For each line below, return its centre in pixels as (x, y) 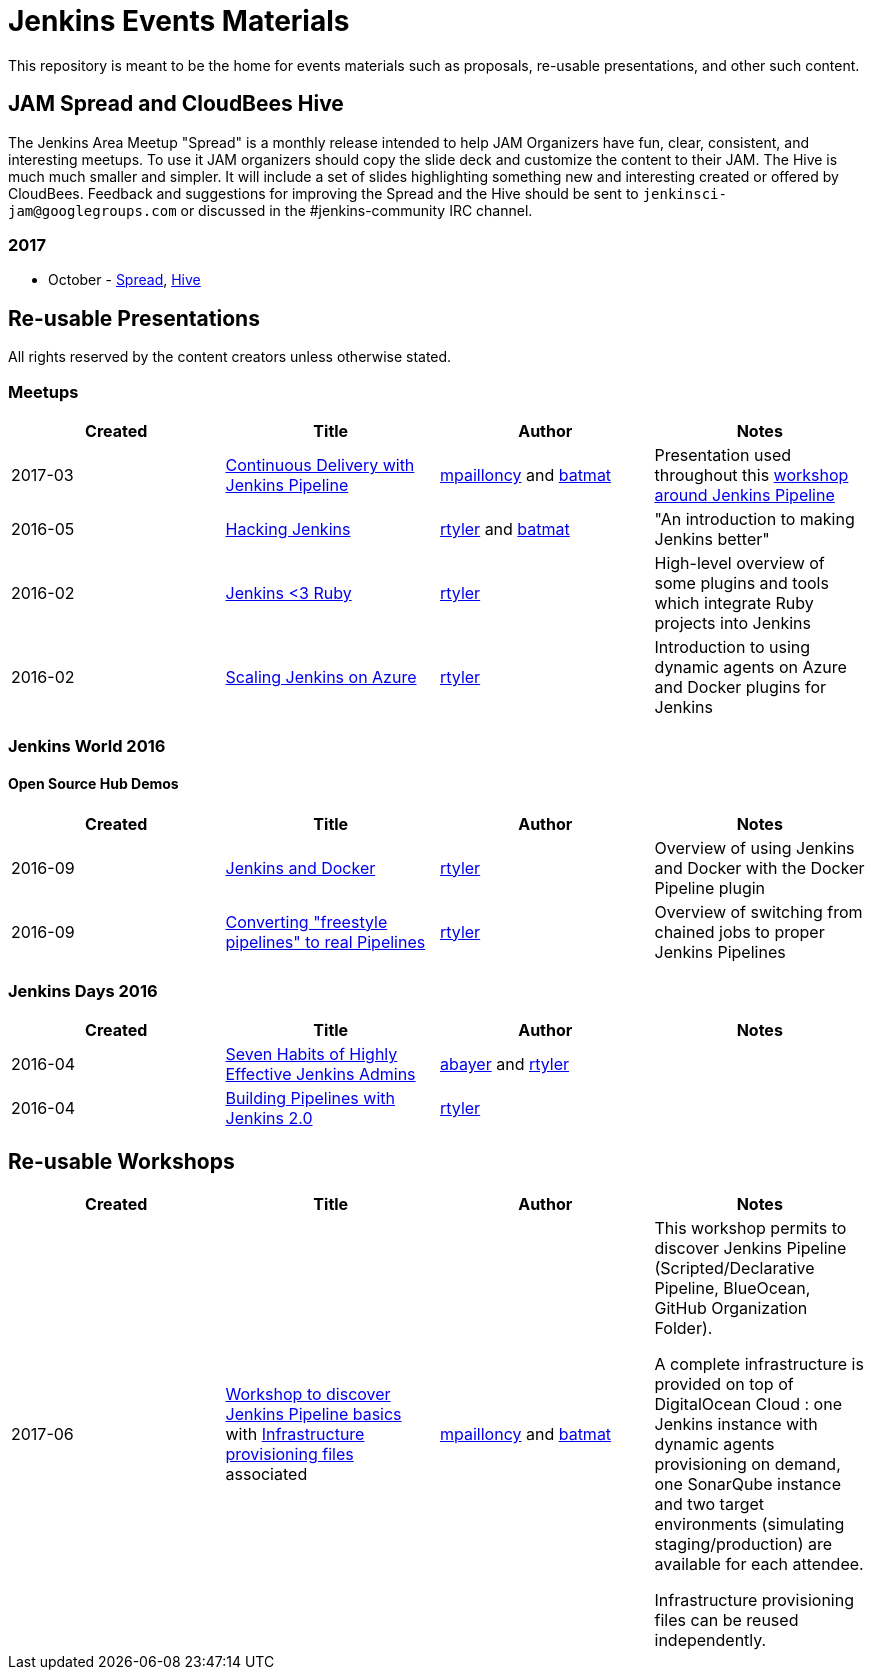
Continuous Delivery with (320, 464)
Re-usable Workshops (121, 1161)
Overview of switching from (758, 911)
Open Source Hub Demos (93, 783)
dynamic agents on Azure (750, 666)
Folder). (683, 1328)
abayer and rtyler (505, 1064)
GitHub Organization (731, 1308)
